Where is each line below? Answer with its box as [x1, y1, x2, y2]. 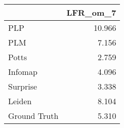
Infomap [8, 66, 37, 77]
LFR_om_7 [66, 7, 116, 18]
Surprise [8, 80, 37, 92]
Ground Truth [8, 110, 59, 121]
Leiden [8, 95, 32, 107]
